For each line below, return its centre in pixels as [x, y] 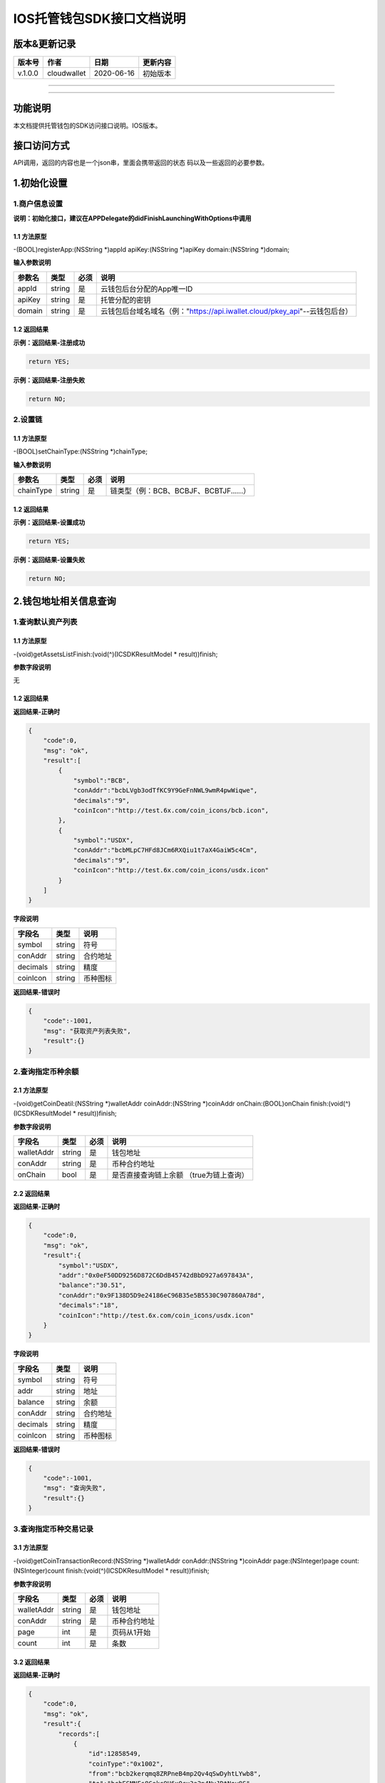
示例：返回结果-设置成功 [49, 522]
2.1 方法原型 [31, 1090]
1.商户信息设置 [38, 204]
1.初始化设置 [40, 183]
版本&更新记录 [45, 44]
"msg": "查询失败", [75, 1488]
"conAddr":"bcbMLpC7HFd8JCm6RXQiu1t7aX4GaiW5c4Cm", [165, 850]
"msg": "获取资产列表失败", [87, 1031]
